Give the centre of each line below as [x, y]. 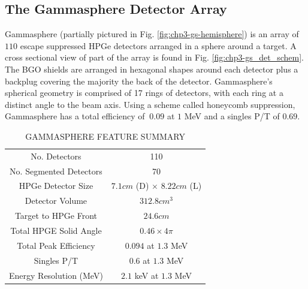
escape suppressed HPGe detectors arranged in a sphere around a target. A [158, 45]
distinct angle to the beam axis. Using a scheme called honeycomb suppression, [150, 104]
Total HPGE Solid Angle [56, 231]
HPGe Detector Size [56, 186]
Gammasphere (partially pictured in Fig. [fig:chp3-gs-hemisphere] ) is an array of [152, 34]
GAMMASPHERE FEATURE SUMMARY [105, 136]
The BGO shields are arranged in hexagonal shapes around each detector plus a [152, 69]
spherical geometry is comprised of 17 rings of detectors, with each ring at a [144, 93]
